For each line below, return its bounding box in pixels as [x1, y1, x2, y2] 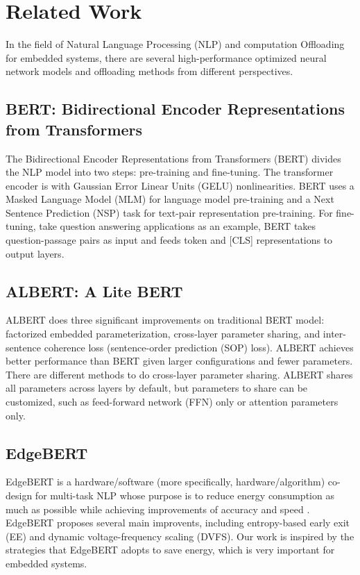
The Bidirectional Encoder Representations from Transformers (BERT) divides [6, 151, 341, 165]
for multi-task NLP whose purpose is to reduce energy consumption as [35, 488, 334, 502]
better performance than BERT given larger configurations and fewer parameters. [6, 353, 353, 368]
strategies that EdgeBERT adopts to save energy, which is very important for [6, 542, 335, 557]
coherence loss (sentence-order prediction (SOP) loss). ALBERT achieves [44, 340, 354, 354]
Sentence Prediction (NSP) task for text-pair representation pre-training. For [6, 205, 333, 219]
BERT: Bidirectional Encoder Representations [6, 98, 345, 119]
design [6, 488, 33, 502]
